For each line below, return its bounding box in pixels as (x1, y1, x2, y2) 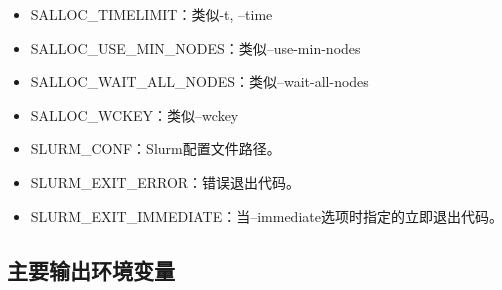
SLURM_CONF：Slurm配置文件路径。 (30, 138, 281, 159)
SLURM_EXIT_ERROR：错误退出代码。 (30, 171, 301, 192)
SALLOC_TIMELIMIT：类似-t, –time (30, 4, 273, 24)
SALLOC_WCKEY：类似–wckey (30, 104, 239, 125)
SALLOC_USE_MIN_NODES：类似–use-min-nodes (30, 37, 361, 58)
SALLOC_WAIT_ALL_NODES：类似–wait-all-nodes (30, 71, 369, 92)
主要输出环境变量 (7, 254, 175, 285)
